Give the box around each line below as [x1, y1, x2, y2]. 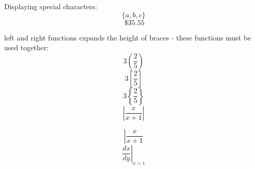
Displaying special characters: [4, 1, 97, 11]
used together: [4, 42, 49, 53]
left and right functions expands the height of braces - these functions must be [4, 32, 251, 43]
